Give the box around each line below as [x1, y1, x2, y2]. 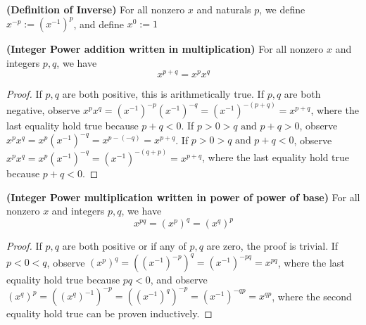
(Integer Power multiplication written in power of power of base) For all [6, 189, 360, 204]
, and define [73, 16, 124, 31]
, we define [259, 2, 305, 16]
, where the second [272, 288, 352, 303]
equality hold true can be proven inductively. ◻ [6, 306, 213, 321]
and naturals [196, 2, 251, 16]
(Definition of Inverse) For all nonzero [6, 2, 185, 16]
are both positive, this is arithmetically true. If [62, 87, 264, 101]
